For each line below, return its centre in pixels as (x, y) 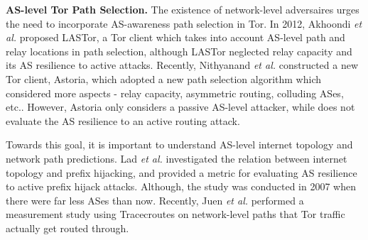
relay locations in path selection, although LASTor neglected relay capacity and (179, 51)
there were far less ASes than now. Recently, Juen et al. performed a (155, 200)
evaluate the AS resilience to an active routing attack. (123, 120)
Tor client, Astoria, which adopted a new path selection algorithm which (163, 78)
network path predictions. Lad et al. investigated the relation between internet (177, 158)
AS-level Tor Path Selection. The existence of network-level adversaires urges (183, 9)
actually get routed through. (67, 228)
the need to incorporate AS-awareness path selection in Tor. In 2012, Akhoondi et (184, 23)
